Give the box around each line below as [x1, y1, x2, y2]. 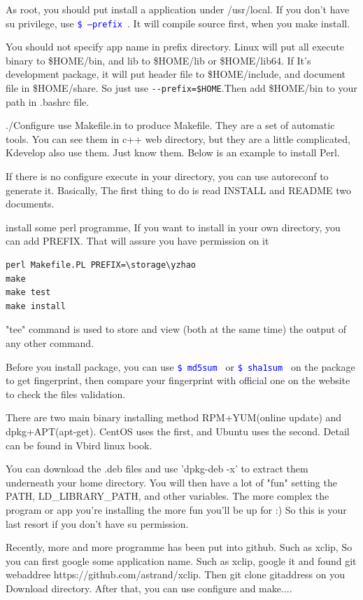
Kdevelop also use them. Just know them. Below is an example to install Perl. [6, 145, 340, 160]
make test [6, 287, 51, 298]
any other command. [6, 336, 94, 350]
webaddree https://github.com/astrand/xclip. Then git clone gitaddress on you [6, 567, 346, 582]
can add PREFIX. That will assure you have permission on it [6, 233, 269, 248]
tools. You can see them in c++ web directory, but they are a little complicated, [6, 131, 350, 146]
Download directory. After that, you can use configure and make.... [6, 580, 292, 595]
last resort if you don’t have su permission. [6, 516, 189, 531]
